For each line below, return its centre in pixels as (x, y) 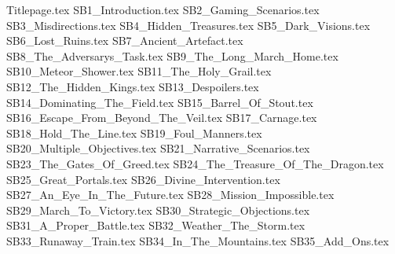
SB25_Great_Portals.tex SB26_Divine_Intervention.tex (143, 179)
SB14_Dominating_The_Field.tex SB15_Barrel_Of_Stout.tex (160, 102)
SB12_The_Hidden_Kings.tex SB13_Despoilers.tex (133, 86)
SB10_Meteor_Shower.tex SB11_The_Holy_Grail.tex (139, 71)
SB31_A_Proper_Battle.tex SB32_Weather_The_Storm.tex (156, 225)
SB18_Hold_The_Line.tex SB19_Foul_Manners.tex (134, 133)
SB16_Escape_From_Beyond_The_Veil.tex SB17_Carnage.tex (162, 118)
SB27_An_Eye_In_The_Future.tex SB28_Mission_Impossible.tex (170, 195)
